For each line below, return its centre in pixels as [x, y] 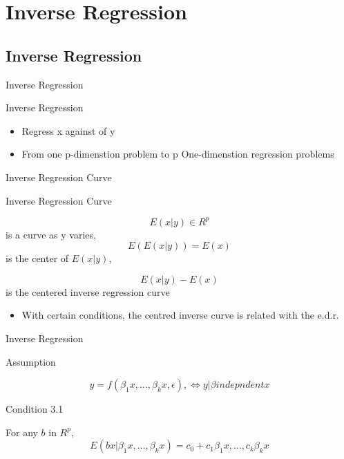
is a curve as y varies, [51, 234]
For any [22, 432]
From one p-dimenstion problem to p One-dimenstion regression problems [178, 154]
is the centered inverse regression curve [88, 291]
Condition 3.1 [35, 409]
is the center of [37, 258]
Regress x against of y [68, 130]
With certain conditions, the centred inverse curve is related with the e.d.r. [180, 315]
